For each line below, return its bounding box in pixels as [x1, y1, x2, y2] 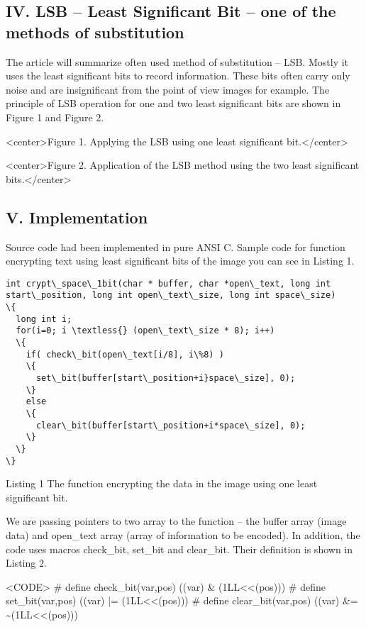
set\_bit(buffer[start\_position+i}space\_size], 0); [35, 372, 296, 383]
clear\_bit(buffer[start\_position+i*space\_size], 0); [35, 420, 306, 431]
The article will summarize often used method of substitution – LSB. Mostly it [6, 54, 349, 69]
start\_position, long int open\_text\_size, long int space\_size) [6, 290, 336, 301]
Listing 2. [6, 555, 47, 570]
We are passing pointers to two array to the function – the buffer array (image [6, 514, 347, 528]
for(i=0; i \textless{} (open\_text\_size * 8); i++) [16, 326, 275, 336]
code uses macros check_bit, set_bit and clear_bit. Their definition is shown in [6, 541, 353, 556]
